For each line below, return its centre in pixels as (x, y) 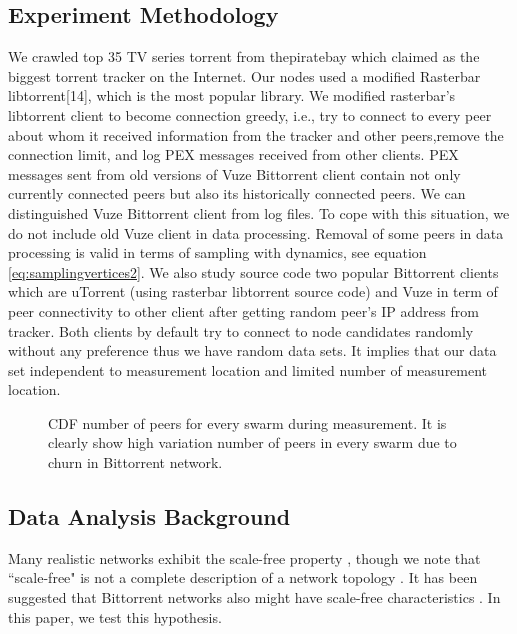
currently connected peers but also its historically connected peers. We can (237, 193)
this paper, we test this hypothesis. (115, 616)
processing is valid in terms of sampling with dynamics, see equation (217, 252)
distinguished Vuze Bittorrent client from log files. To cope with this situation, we (259, 212)
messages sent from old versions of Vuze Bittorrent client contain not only (234, 173)
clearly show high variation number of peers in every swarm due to (252, 442)
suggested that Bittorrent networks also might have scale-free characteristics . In (254, 597)
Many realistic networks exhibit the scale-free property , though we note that (244, 557)
